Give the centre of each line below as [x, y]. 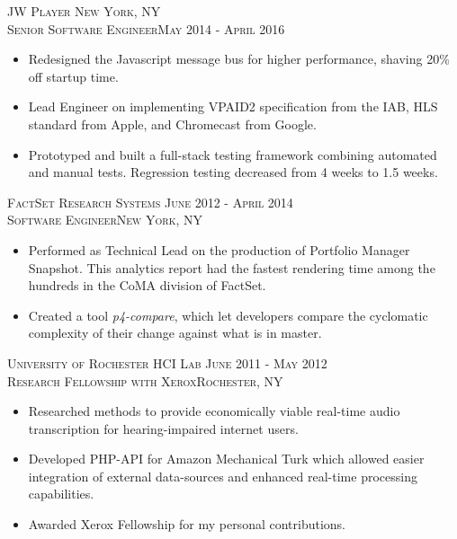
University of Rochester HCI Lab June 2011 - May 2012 [167, 362]
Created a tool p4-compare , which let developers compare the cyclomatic [228, 315]
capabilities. [61, 494]
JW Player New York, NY [84, 11]
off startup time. [73, 76]
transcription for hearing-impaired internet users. [163, 428]
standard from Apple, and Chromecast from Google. [172, 124]
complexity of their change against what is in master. [175, 333]
